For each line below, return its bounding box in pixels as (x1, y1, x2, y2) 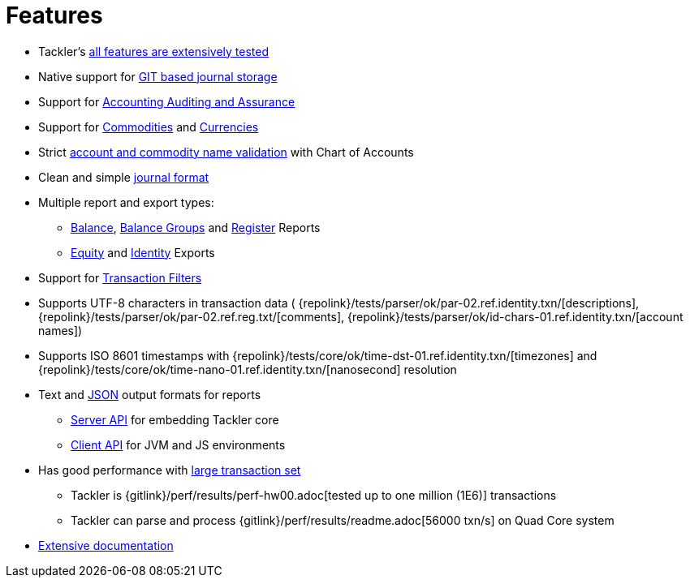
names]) (38, 323, 83, 337)
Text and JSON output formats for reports (38, 387, 261, 401)
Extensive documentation (38, 538, 174, 552)
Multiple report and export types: (38, 195, 214, 209)
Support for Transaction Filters (38, 270, 202, 285)
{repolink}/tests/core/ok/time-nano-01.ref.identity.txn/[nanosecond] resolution (38, 362, 457, 376)
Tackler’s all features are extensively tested (38, 44, 270, 58)
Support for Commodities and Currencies (38, 119, 259, 134)
